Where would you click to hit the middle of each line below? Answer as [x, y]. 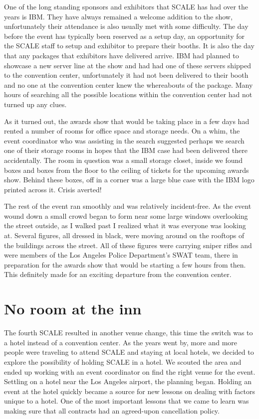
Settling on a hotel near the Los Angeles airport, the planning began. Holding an [128, 381]
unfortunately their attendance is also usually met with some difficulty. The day [126, 26]
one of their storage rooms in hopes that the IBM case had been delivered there [126, 150]
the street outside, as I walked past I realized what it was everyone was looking [125, 225]
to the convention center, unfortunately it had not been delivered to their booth [126, 75]
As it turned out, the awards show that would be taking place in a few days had [127, 121]
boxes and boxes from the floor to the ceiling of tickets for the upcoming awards [127, 170]
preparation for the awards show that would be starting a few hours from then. [125, 264]
